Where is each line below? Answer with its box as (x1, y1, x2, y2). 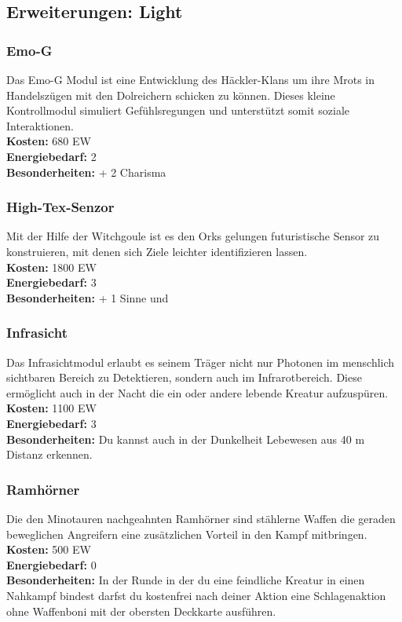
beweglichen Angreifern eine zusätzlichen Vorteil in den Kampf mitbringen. (6, 525, 367, 542)
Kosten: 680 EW (6, 133, 91, 149)
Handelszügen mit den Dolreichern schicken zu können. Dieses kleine (6, 86, 335, 103)
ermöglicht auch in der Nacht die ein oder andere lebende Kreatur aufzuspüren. (6, 384, 389, 401)
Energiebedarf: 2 (6, 148, 97, 164)
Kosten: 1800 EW (6, 258, 97, 275)
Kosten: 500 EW (6, 541, 91, 558)
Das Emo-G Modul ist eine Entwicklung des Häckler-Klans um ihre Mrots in (6, 71, 375, 87)
